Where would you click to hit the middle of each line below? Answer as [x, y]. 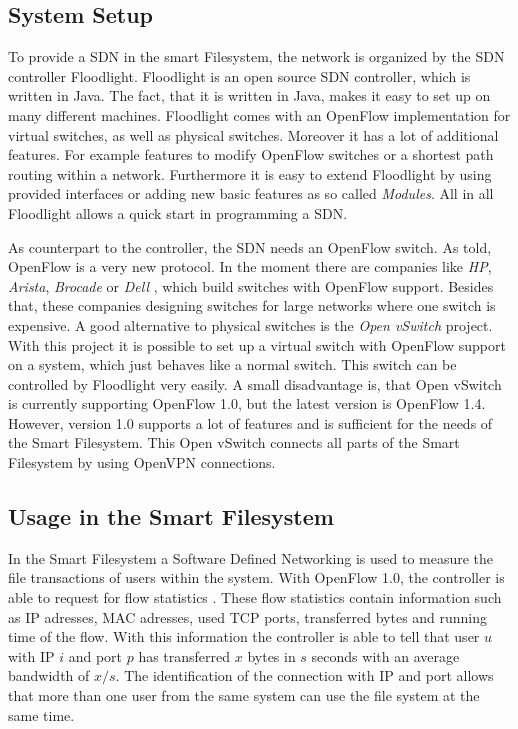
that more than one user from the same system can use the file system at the [244, 695]
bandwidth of [49, 675]
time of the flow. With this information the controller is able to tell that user [244, 636]
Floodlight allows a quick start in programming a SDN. [178, 212]
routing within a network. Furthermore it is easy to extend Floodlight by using [250, 173]
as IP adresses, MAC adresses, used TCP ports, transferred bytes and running [248, 616]
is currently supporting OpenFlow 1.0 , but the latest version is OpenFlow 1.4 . [247, 403]
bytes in [271, 655]
